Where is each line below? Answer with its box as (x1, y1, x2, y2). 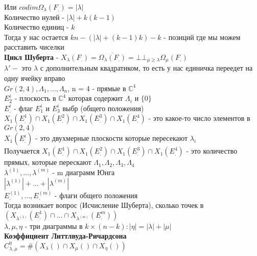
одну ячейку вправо (4, 73, 65, 83)
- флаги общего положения (54, 189, 138, 200)
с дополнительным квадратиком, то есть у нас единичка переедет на (40, 62, 253, 73)
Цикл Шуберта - (4, 51, 59, 62)
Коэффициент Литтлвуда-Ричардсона (4, 230, 127, 241)
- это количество (186, 145, 238, 156)
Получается (4, 145, 40, 156)
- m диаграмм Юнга (52, 166, 115, 177)
